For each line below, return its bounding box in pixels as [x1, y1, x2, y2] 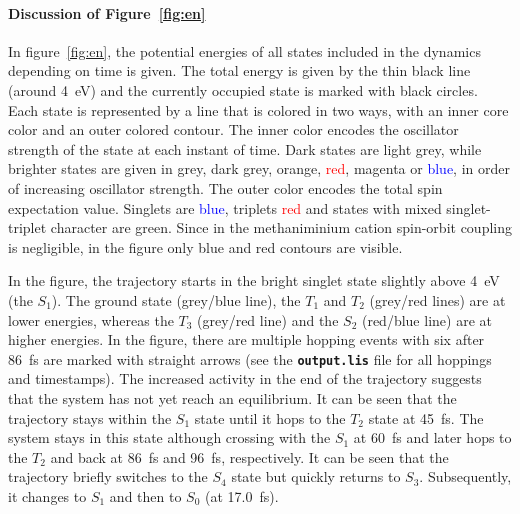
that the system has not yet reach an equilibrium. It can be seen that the [8, 387, 457, 408]
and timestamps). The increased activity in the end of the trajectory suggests [8, 368, 482, 389]
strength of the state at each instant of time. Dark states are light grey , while [8, 138, 482, 159]
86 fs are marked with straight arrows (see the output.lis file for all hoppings [8, 348, 492, 369]
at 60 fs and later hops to [353, 427, 512, 448]
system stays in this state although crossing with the [8, 427, 331, 448]
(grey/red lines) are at [369, 289, 506, 310]
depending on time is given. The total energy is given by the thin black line [8, 60, 471, 81]
